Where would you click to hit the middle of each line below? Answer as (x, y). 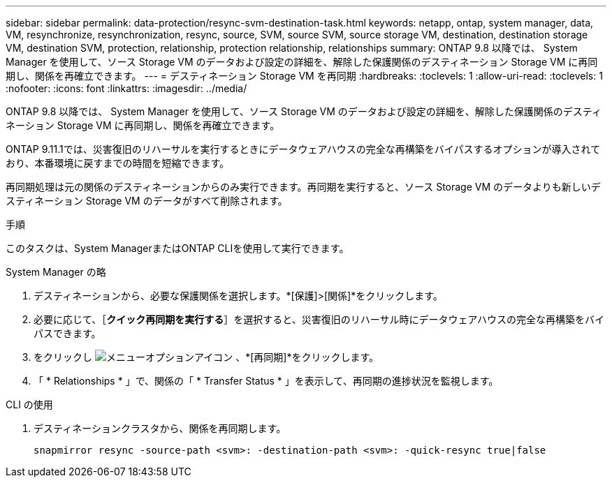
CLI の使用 (29, 404)
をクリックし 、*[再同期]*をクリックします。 (206, 357)
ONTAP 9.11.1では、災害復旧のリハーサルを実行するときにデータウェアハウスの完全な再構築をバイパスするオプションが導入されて (303, 149)
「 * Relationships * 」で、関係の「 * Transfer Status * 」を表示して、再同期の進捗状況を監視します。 (266, 381)
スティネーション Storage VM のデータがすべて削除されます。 (147, 201)
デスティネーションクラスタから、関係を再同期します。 (160, 428)
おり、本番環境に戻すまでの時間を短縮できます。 (118, 163)
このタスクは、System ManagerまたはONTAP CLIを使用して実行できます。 (177, 248)
